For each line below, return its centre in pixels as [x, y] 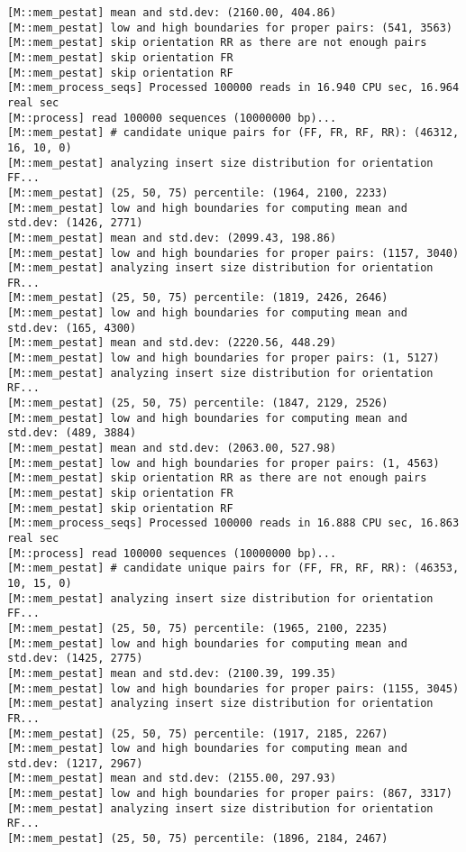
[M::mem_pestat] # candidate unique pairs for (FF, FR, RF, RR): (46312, [233, 133]
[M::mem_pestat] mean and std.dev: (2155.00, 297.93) [172, 779]
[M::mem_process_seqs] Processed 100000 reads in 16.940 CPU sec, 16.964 [233, 88]
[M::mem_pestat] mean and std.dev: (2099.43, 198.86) [172, 238]
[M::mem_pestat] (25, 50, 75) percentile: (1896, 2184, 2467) [198, 839]
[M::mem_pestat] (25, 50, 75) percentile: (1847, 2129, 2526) [198, 403]
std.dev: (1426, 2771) [75, 223]
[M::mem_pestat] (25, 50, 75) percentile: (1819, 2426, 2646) [198, 298]
